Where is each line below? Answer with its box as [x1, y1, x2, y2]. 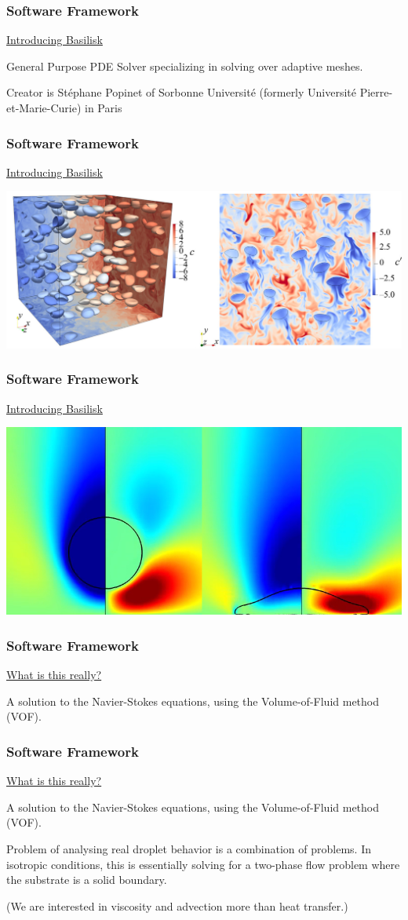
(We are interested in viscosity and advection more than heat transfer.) [6, 897, 348, 914]
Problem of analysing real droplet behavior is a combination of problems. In [6, 840, 371, 856]
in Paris [85, 100, 122, 115]
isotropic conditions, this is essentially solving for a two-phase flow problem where [6, 856, 400, 872]
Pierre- [359, 84, 393, 100]
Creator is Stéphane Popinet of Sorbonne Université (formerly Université [6, 84, 357, 100]
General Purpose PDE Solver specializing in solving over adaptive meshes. [6, 57, 363, 74]
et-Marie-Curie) [6, 100, 82, 115]
